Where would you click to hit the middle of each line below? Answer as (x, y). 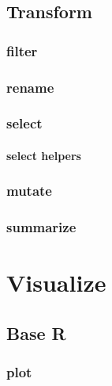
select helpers (44, 155)
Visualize (56, 283)
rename (30, 87)
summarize (41, 227)
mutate (29, 191)
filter (22, 50)
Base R (36, 332)
